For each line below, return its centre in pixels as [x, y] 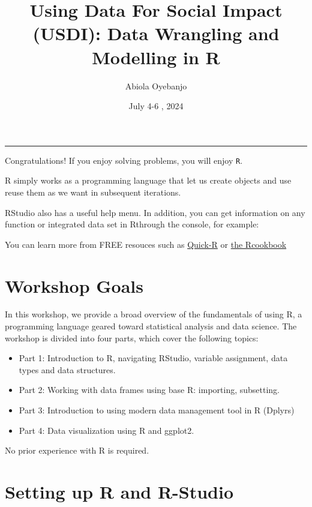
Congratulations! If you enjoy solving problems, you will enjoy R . [124, 160]
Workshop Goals [74, 285]
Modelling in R [156, 57]
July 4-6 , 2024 [156, 106]
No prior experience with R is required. [77, 450]
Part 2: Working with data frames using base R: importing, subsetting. [149, 390]
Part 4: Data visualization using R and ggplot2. [106, 430]
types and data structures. [67, 369]
